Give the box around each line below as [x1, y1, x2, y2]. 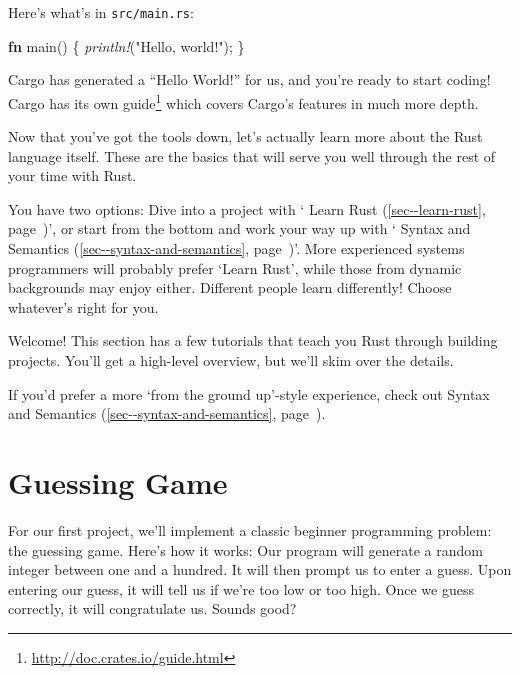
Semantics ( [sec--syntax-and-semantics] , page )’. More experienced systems [8, 238, 465, 259]
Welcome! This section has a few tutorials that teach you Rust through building [8, 330, 498, 351]
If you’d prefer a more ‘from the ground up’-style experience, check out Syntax [8, 383, 490, 404]
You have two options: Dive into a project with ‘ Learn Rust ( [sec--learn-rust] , [8, 198, 486, 219]
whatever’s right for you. [8, 296, 159, 317]
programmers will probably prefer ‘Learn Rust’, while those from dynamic [8, 257, 462, 278]
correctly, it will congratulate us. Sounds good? [8, 598, 297, 619]
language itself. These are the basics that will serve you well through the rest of [8, 145, 496, 166]
